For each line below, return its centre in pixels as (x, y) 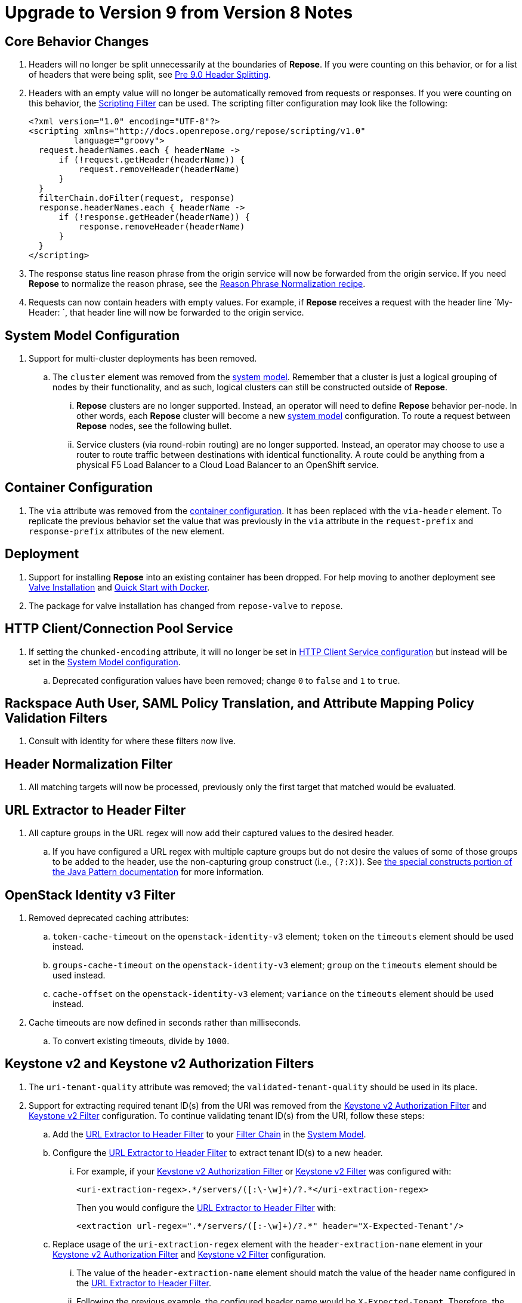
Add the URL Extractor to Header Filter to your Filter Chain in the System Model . (209, 1134)
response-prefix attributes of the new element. (127, 531)
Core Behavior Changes (77, 41)
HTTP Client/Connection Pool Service (119, 629)
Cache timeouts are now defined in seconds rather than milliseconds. (165, 1022)
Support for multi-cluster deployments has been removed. (143, 359)
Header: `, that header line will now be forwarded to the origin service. (166, 313)
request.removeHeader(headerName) (160, 169)
